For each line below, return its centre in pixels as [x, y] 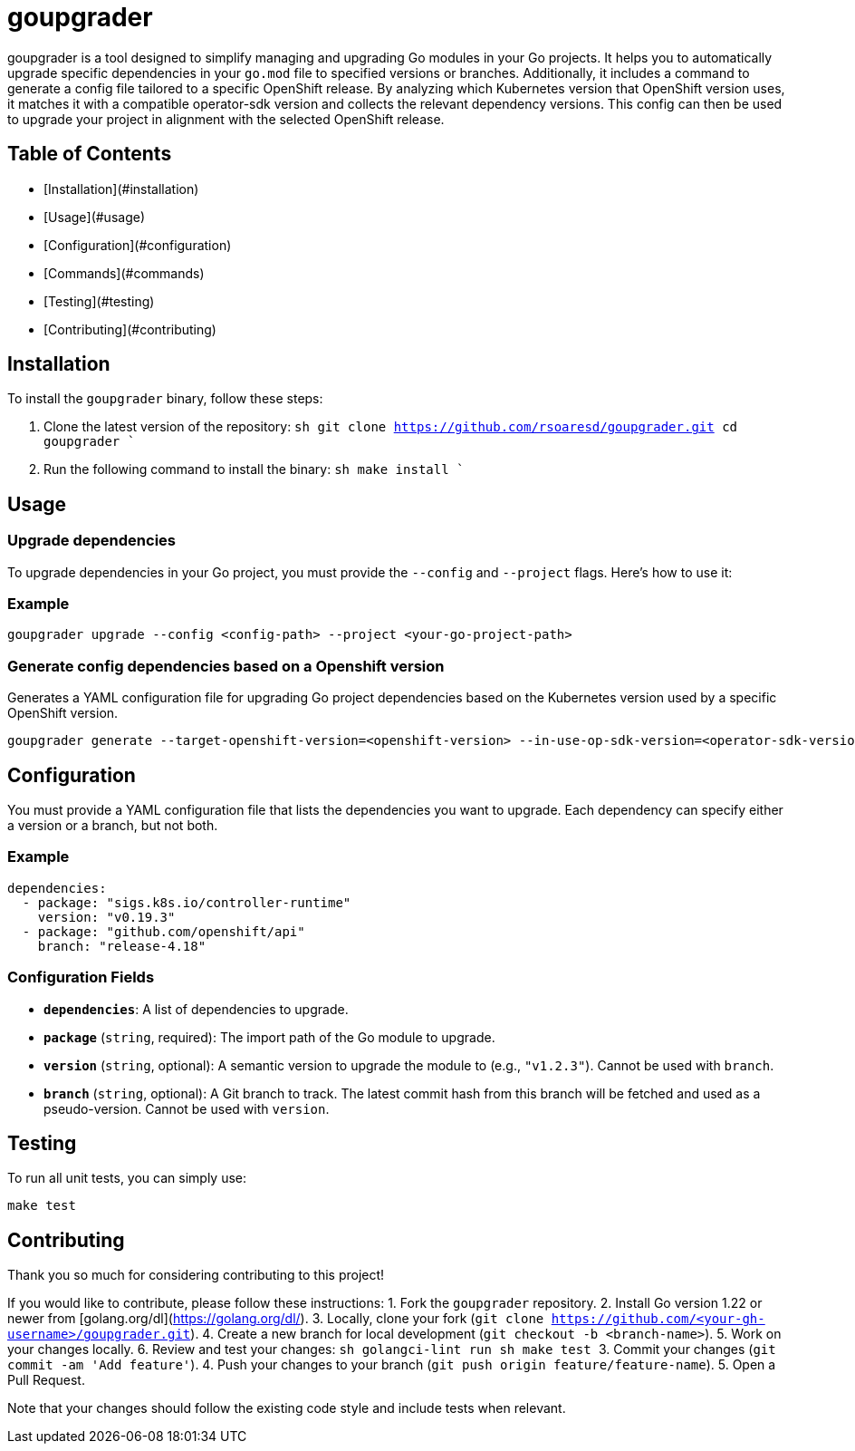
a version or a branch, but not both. [113, 825]
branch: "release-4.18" [122, 946]
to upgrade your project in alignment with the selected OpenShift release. [226, 119]
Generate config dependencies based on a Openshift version [226, 666]
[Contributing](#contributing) [130, 329]
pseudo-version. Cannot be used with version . [187, 1108]
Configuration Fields [81, 977]
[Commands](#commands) [124, 273]
